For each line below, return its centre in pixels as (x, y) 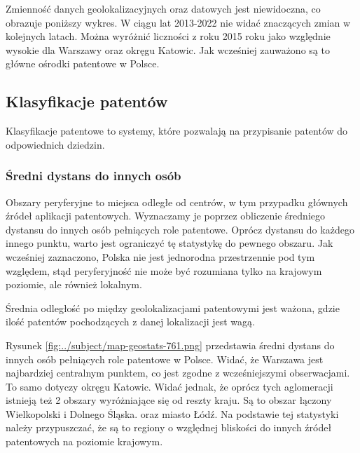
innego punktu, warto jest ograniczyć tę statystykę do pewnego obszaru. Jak (169, 243)
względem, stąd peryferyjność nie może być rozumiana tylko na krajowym (164, 270)
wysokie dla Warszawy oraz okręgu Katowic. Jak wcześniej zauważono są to (168, 49)
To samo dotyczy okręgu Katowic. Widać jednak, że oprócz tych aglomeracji (169, 386)
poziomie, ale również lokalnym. (74, 284)
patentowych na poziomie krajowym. (84, 441)
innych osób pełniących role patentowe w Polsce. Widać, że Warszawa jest (165, 359)
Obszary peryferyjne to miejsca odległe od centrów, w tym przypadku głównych (177, 202)
